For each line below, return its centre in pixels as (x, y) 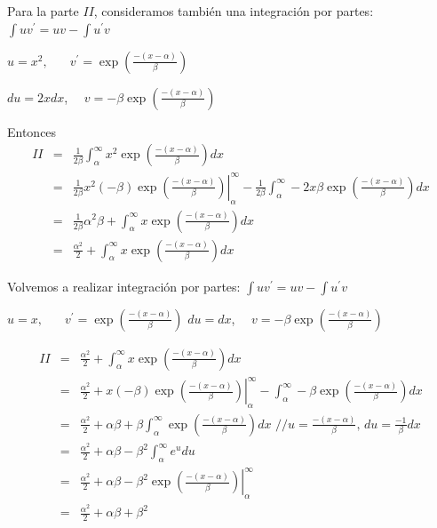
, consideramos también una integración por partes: (234, 11)
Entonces (32, 131)
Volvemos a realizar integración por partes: (124, 286)
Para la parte (43, 11)
